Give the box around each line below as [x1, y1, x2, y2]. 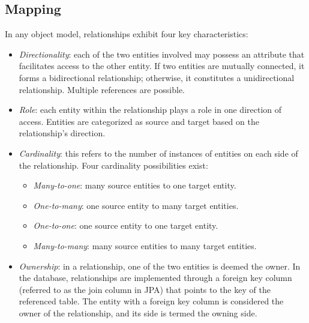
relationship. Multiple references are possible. [19, 83, 185, 95]
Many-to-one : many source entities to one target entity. [33, 179, 236, 192]
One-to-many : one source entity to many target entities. [33, 199, 239, 211]
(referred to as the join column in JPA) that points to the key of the [19, 283, 271, 295]
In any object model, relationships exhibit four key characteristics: [5, 28, 248, 40]
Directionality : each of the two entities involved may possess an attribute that [19, 47, 305, 60]
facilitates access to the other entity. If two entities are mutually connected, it [19, 59, 305, 72]
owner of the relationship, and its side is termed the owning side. [19, 306, 257, 319]
